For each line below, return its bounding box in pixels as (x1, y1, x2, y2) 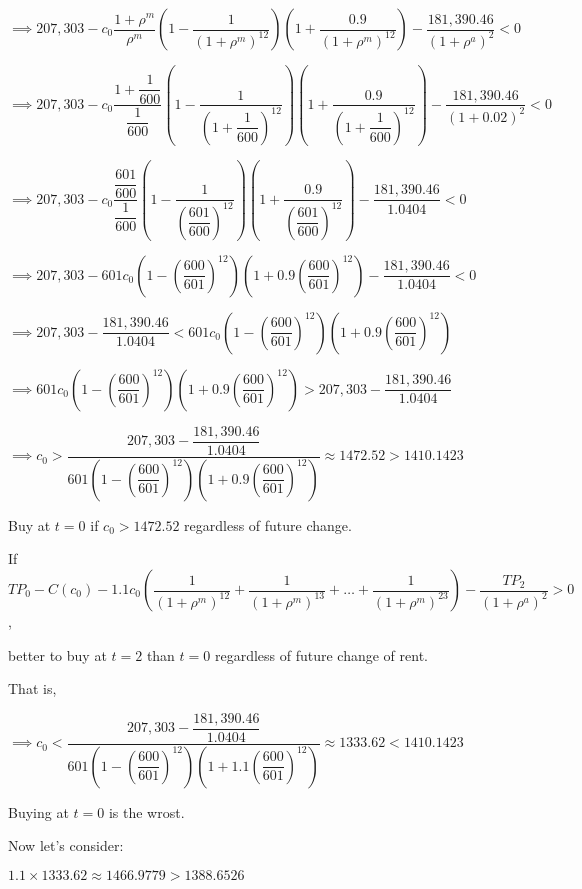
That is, (8, 678, 57, 699)
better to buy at (8, 644, 107, 665)
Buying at (8, 801, 69, 822)
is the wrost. (108, 801, 185, 822)
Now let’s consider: (8, 835, 124, 856)
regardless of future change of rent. (214, 644, 428, 665)
